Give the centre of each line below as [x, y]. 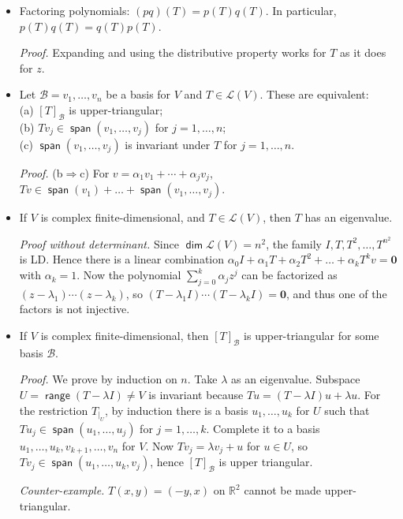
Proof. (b [41, 172]
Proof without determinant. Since [99, 243]
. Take [202, 379]
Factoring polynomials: [75, 10]
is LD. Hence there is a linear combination [122, 259]
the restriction [54, 410]
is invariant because [196, 395]
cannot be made [283, 490]
